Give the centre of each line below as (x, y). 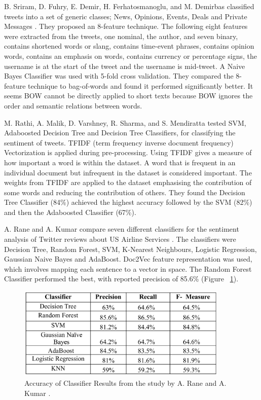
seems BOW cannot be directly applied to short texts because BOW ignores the (128, 96)
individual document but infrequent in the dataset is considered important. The (128, 172)
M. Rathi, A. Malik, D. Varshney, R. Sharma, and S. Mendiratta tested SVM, (125, 122)
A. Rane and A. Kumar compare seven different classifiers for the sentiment (122, 229)
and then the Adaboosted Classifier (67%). (70, 212)
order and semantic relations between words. (73, 105)
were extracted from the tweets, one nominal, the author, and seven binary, (121, 36)
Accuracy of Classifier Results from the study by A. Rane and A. (125, 383)
